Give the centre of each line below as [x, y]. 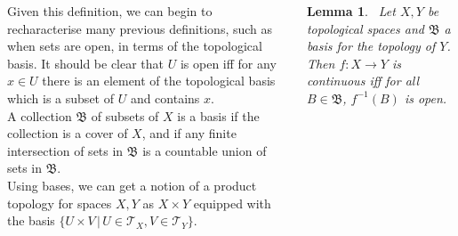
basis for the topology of [371, 46]
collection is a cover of [68, 133]
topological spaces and [365, 28]
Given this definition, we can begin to [110, 11]
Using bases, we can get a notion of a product [132, 185]
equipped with [232, 203]
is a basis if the [218, 115]
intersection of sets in [65, 150]
